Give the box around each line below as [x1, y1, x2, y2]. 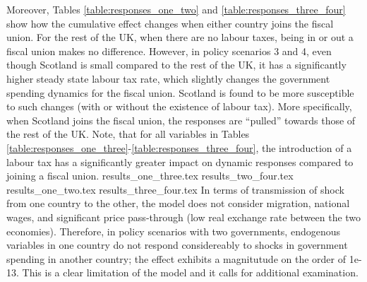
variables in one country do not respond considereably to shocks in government [6, 237, 348, 252]
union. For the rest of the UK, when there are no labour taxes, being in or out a [6, 30, 354, 45]
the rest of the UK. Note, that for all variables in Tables [6, 127, 250, 141]
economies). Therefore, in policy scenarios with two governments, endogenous [6, 223, 341, 238]
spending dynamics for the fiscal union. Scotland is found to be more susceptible [6, 85, 354, 100]
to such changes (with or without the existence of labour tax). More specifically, [6, 99, 352, 114]
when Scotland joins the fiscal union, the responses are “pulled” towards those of [6, 112, 356, 127]
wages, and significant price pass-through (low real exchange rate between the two [6, 209, 361, 224]
